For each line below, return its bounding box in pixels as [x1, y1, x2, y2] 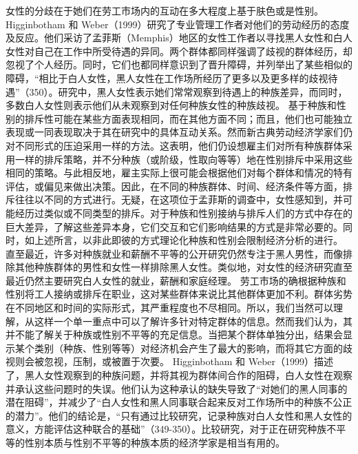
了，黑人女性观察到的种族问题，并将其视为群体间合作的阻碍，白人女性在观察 [6, 368, 352, 382]
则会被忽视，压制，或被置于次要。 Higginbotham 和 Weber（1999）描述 [14, 354, 334, 369]
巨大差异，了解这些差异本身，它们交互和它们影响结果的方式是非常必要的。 [6, 219, 343, 234]
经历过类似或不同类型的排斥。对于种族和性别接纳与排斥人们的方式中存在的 [14, 205, 352, 220]
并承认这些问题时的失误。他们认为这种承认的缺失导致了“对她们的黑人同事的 [6, 381, 348, 395]
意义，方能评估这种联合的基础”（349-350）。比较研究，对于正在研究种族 [6, 422, 327, 436]
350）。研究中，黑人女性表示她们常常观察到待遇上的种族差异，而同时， [29, 84, 348, 99]
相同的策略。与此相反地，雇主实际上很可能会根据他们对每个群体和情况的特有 [6, 165, 352, 180]
